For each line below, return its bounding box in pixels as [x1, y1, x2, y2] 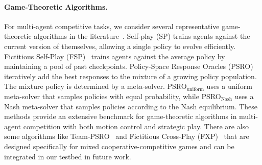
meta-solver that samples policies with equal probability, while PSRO [4, 90, 221, 101]
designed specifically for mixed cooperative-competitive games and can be [4, 140, 234, 151]
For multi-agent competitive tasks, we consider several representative [4, 20, 220, 31]
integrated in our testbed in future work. [4, 151, 131, 161]
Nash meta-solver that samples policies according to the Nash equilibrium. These [4, 101, 258, 111]
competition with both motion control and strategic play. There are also [23, 121, 249, 131]
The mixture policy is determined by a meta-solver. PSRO [4, 81, 187, 91]
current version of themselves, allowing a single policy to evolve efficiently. [4, 40, 236, 51]
